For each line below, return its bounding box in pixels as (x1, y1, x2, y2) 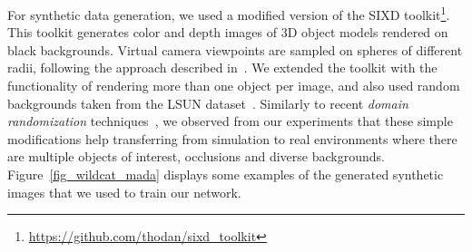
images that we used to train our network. (7, 182, 241, 201)
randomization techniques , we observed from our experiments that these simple (7, 111, 453, 131)
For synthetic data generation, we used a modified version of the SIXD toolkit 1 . (7, 3, 450, 24)
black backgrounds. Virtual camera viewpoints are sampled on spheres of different (7, 40, 463, 59)
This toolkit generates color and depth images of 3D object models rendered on (7, 23, 448, 42)
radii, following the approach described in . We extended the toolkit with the (7, 58, 438, 77)
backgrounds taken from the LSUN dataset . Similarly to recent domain (7, 93, 408, 112)
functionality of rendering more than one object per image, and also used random (7, 76, 460, 95)
